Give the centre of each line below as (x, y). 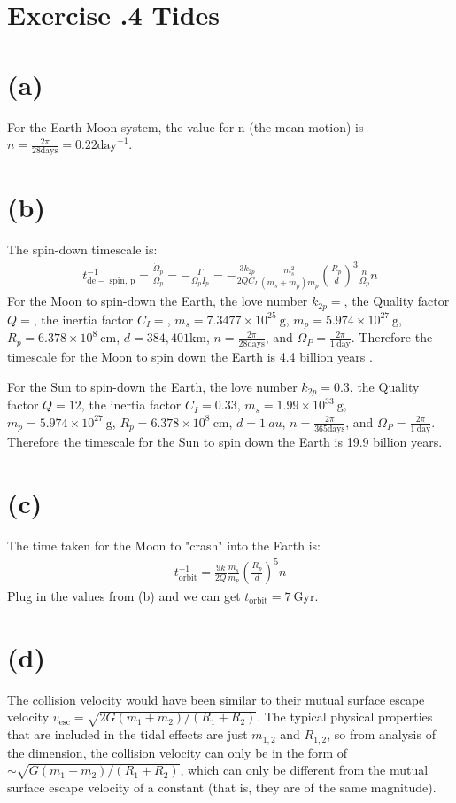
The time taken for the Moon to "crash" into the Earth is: (164, 545)
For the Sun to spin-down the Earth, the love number (152, 386)
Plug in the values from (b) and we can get (124, 596)
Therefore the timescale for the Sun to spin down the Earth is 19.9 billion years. (225, 442)
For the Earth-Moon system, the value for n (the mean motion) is (185, 126)
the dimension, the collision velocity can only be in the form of (178, 752)
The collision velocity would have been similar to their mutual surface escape (216, 699)
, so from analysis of (381, 734)
